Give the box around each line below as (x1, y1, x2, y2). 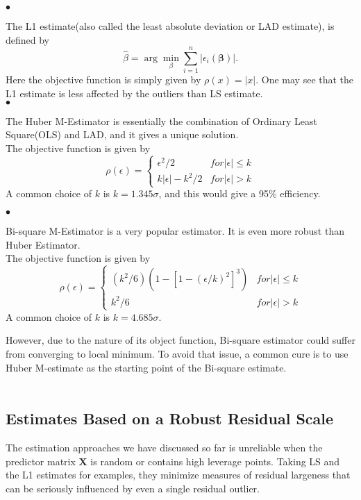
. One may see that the (255, 72, 354, 87)
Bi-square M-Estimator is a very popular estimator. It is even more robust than (6, 224, 344, 238)
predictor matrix (6, 453, 76, 468)
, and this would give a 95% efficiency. (158, 186, 321, 201)
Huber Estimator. (6, 237, 81, 251)
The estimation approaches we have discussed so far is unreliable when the (6, 440, 323, 455)
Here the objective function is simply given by (6, 72, 201, 87)
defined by (6, 32, 50, 47)
